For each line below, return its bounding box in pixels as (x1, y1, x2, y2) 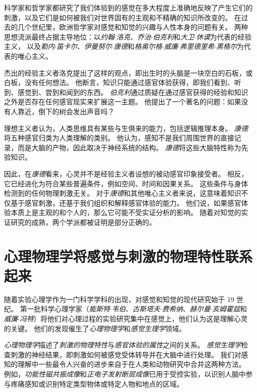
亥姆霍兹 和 (212, 304, 247, 314)
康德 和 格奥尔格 (113, 41, 162, 51)
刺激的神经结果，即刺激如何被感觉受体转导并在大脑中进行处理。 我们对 (10, 349, 241, 359)
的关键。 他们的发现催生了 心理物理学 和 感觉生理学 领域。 (4, 323, 186, 333)
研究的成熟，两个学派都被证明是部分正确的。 (10, 217, 156, 227)
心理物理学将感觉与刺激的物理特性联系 (4, 246, 253, 266)
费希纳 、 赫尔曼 (162, 304, 211, 314)
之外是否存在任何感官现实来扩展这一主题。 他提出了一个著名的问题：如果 (4, 96, 241, 107)
